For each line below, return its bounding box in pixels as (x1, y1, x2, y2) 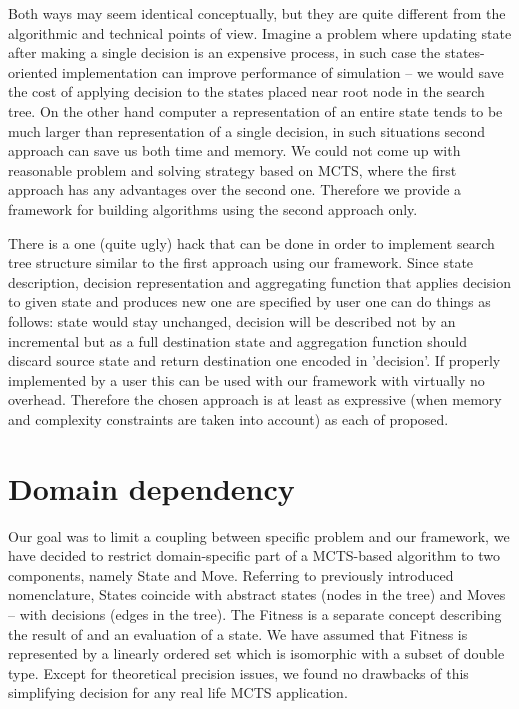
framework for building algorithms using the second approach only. (8, 198, 418, 219)
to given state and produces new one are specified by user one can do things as (8, 291, 491, 312)
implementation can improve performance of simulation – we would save (62, 61, 504, 82)
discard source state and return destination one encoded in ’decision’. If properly (8, 350, 501, 371)
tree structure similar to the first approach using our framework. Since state (8, 252, 474, 273)
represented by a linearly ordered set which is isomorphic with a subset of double (8, 643, 505, 664)
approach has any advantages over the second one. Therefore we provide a (8, 179, 462, 200)
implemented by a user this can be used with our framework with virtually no (8, 369, 485, 390)
